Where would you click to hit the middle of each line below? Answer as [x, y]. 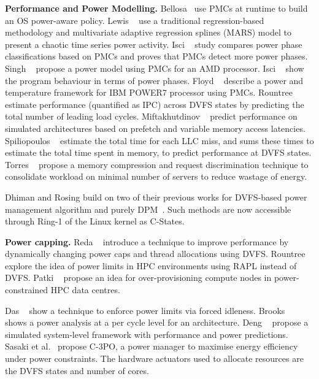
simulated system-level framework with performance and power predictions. [147, 334]
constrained [27, 290]
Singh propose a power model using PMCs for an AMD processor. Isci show [155, 68]
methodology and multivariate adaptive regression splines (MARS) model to [148, 32]
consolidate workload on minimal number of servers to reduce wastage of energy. [156, 176]
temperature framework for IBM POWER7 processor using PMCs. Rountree [149, 92]
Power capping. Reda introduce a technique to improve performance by [147, 241]
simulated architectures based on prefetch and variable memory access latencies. [155, 128]
